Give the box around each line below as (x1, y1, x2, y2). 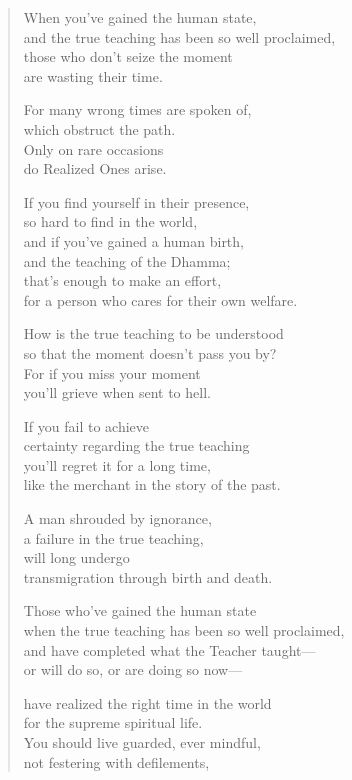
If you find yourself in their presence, (23, 191, 250, 212)
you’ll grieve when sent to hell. (23, 382, 211, 403)
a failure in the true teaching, (23, 527, 204, 548)
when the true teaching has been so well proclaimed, (23, 620, 345, 641)
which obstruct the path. (23, 118, 176, 139)
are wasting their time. (23, 65, 163, 86)
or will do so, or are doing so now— (23, 659, 243, 680)
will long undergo (23, 547, 130, 568)
